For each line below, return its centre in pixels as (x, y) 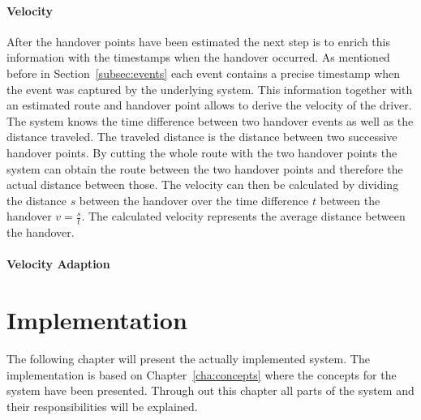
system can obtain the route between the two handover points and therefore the (205, 168)
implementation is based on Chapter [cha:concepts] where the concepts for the (202, 374)
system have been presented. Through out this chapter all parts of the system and (210, 390)
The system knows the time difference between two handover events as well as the (210, 120)
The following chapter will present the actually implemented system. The (188, 359)
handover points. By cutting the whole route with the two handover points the (202, 152)
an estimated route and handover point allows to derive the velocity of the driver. (209, 105)
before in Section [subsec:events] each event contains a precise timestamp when (204, 73)
